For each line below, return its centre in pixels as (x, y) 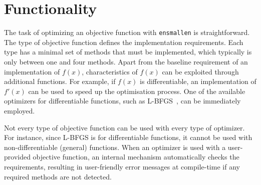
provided (17, 157)
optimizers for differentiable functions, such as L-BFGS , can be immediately (122, 101)
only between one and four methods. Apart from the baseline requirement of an (126, 61)
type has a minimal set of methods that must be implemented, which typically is (128, 52)
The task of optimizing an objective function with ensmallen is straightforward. (127, 32)
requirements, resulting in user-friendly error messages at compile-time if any (122, 166)
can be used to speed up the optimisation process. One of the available (137, 91)
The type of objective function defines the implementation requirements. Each (124, 42)
